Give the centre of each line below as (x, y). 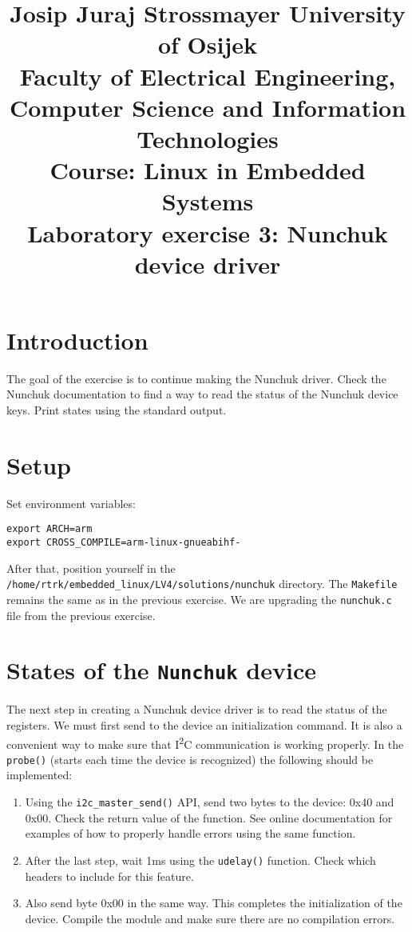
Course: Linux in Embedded (208, 170)
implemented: (40, 775)
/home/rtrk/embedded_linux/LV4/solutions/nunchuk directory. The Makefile (202, 584)
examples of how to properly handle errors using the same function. (190, 833)
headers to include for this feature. (109, 876)
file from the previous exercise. (81, 615)
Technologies (208, 138)
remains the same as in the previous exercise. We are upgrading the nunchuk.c (199, 599)
